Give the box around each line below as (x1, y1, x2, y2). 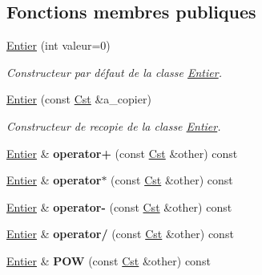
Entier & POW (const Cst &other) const (6, 252, 211, 269)
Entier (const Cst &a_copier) (6, 91, 151, 107)
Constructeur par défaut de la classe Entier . (6, 63, 222, 80)
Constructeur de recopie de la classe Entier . (6, 117, 221, 134)
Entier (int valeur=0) (6, 37, 111, 54)
